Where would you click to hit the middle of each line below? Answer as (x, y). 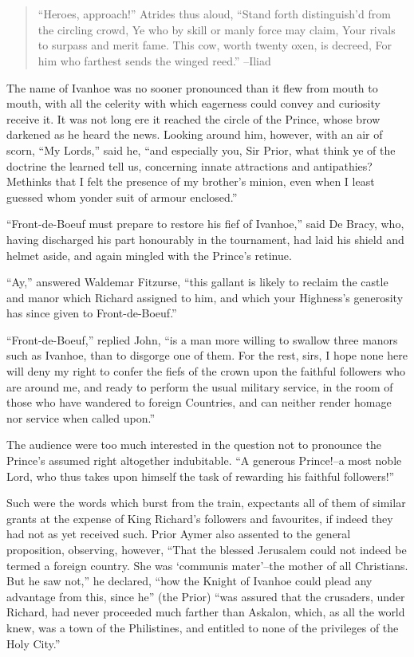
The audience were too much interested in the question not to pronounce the (194, 445)
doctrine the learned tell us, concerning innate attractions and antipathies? (189, 165)
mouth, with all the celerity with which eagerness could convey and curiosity (193, 103)
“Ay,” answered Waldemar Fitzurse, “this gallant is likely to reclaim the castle (197, 282)
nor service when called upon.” (81, 417)
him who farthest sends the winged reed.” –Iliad (154, 60)
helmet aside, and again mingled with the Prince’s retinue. (149, 255)
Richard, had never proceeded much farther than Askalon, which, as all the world (206, 612)
